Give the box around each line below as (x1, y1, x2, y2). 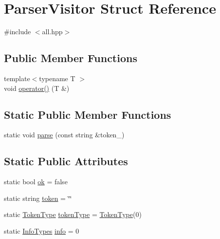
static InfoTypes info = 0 (4, 225, 79, 236)
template (4, 73, 30, 83)
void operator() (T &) (4, 83, 70, 93)
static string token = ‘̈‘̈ (4, 193, 72, 203)
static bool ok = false (4, 176, 68, 187)
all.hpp (42, 26, 63, 37)
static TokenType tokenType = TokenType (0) (4, 209, 142, 219)
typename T (39, 73, 75, 83)
